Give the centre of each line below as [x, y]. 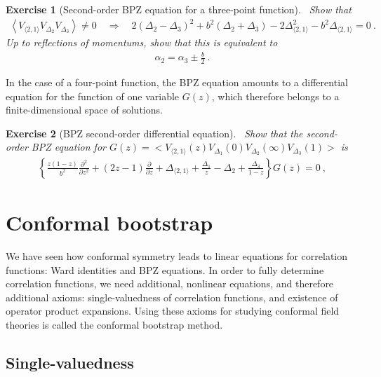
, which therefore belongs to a [275, 96]
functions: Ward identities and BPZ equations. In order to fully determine [165, 269]
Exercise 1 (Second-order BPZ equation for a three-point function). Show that [179, 9]
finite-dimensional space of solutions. [84, 110]
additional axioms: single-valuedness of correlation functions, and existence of [172, 297]
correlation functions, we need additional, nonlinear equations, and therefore [170, 283]
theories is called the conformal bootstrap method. [114, 325]
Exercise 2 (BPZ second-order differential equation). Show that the [154, 133]
